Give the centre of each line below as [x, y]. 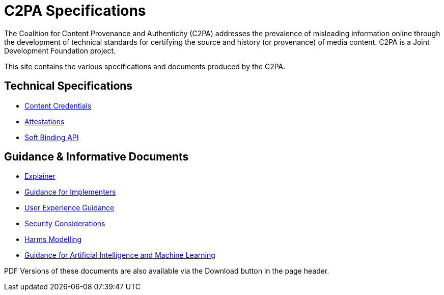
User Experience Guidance [70, 208]
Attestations [45, 121]
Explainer [40, 176]
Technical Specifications [68, 86]
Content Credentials [58, 105]
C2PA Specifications [75, 11]
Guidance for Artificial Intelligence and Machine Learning [120, 255]
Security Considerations [65, 224]
